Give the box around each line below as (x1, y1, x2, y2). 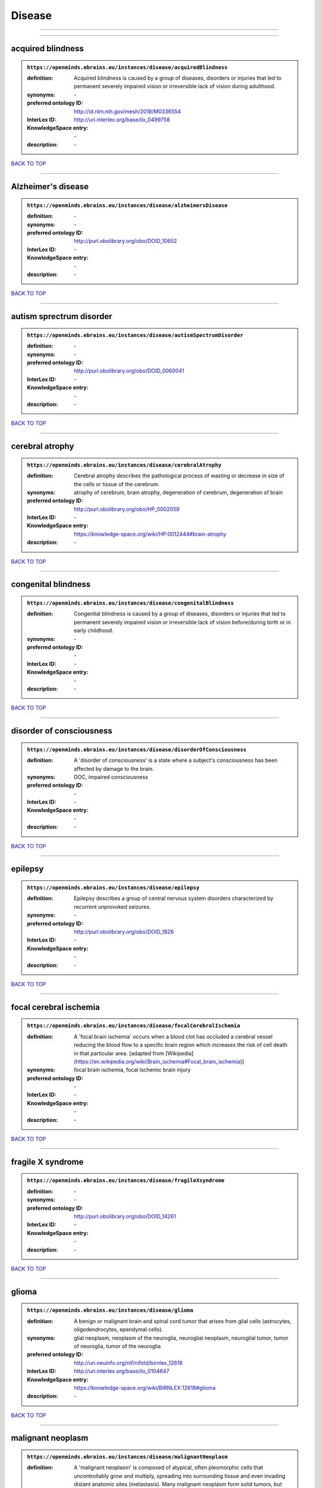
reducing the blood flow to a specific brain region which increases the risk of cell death (74, 1042, 288, 1049)
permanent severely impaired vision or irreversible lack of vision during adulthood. (74, 83, 276, 90)
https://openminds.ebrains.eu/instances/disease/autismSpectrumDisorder (27, 332, 244, 339)
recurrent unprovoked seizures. (74, 903, 151, 910)
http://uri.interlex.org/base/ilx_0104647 (74, 1368, 169, 1375)
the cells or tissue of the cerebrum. (74, 480, 160, 487)
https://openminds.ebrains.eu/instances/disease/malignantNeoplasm (27, 1453, 228, 1461)
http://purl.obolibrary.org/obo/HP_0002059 (74, 505, 180, 512)
